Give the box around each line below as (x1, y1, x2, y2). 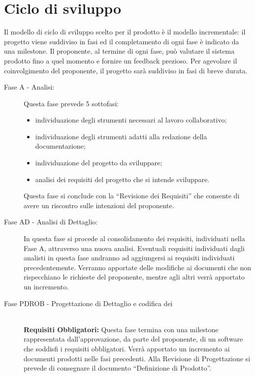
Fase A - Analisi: (4, 82, 55, 92)
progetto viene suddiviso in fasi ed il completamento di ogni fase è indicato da (4, 36, 239, 46)
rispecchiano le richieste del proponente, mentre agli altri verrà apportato (24, 272, 245, 282)
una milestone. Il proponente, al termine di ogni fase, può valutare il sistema (4, 46, 235, 56)
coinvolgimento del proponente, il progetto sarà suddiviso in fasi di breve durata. (4, 65, 248, 75)
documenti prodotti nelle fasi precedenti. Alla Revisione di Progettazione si (24, 353, 251, 363)
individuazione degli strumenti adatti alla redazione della (35, 131, 207, 141)
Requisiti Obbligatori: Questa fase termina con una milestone (24, 324, 219, 334)
